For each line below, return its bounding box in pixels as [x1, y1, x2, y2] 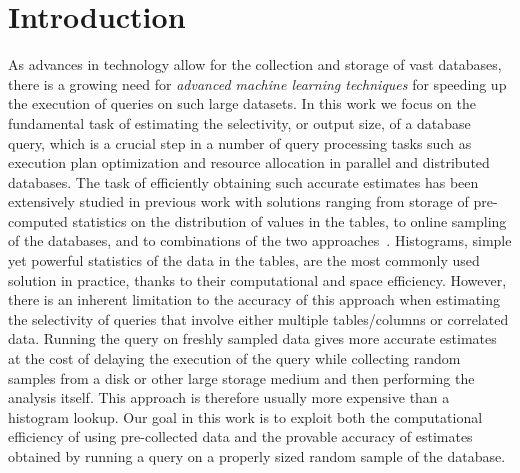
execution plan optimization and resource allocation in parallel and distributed [8, 152, 490, 173]
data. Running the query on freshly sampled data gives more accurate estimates [8, 328, 497, 349]
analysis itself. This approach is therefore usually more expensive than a [8, 387, 450, 408]
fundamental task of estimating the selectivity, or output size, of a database [8, 112, 471, 133]
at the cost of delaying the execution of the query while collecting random [8, 348, 461, 369]
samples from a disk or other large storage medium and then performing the [8, 367, 475, 388]
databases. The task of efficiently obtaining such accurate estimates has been [8, 171, 479, 192]
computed [8, 210, 68, 231]
